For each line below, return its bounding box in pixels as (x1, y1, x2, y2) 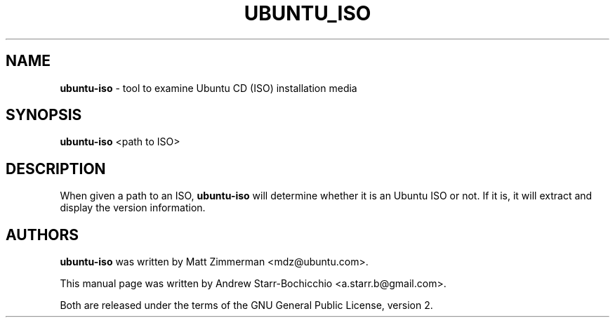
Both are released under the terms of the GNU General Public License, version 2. (60, 299, 433, 312)
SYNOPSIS (6, 106, 82, 124)
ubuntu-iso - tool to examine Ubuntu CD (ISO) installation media (60, 81, 357, 94)
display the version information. (60, 202, 206, 214)
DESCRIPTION (6, 159, 106, 178)
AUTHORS (6, 225, 79, 244)
